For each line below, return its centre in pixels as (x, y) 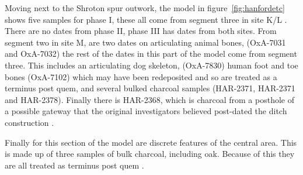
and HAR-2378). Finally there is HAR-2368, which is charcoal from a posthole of (149, 99)
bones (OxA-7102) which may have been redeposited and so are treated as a (141, 76)
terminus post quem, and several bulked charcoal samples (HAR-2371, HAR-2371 (150, 88)
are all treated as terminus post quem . (74, 165)
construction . (29, 122)
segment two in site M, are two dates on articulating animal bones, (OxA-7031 (145, 42)
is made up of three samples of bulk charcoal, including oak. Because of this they (150, 154)
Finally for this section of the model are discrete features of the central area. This (151, 142)
